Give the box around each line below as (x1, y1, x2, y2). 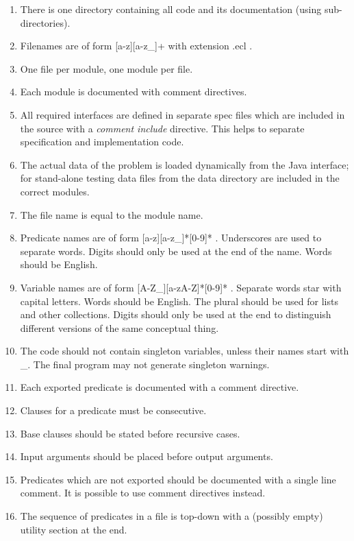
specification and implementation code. (20, 134, 184, 149)
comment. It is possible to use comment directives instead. (20, 485, 266, 500)
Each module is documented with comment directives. (20, 84, 247, 99)
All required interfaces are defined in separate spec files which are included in (20, 107, 345, 121)
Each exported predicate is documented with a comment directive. (20, 380, 299, 394)
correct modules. (20, 184, 90, 198)
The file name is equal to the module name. (20, 207, 203, 221)
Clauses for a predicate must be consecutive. (20, 403, 207, 418)
